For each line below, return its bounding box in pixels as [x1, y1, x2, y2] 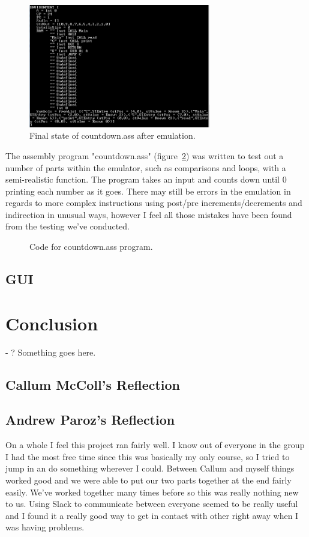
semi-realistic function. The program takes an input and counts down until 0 [5, 173, 287, 186]
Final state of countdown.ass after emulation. [29, 129, 196, 142]
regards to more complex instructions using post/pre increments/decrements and [5, 196, 302, 209]
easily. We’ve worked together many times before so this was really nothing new [5, 485, 299, 498]
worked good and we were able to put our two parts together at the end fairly [5, 473, 292, 486]
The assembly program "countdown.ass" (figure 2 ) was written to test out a [5, 149, 284, 162]
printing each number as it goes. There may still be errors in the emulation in [5, 184, 291, 197]
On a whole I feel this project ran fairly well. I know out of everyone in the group [5, 438, 305, 451]
